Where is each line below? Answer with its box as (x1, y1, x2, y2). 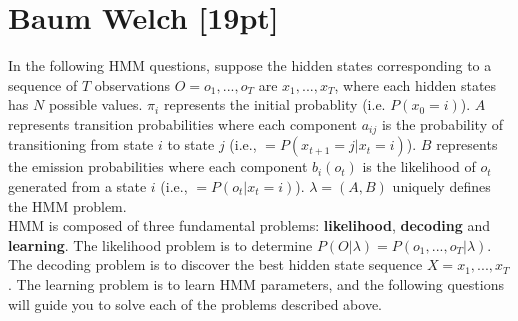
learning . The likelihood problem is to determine (8, 234, 313, 255)
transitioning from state (8, 134, 154, 155)
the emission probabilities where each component (8, 156, 308, 177)
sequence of (8, 74, 78, 95)
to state (167, 134, 215, 155)
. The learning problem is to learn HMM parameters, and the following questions (8, 273, 504, 294)
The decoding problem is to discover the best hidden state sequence (8, 254, 423, 275)
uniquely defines (392, 175, 491, 196)
